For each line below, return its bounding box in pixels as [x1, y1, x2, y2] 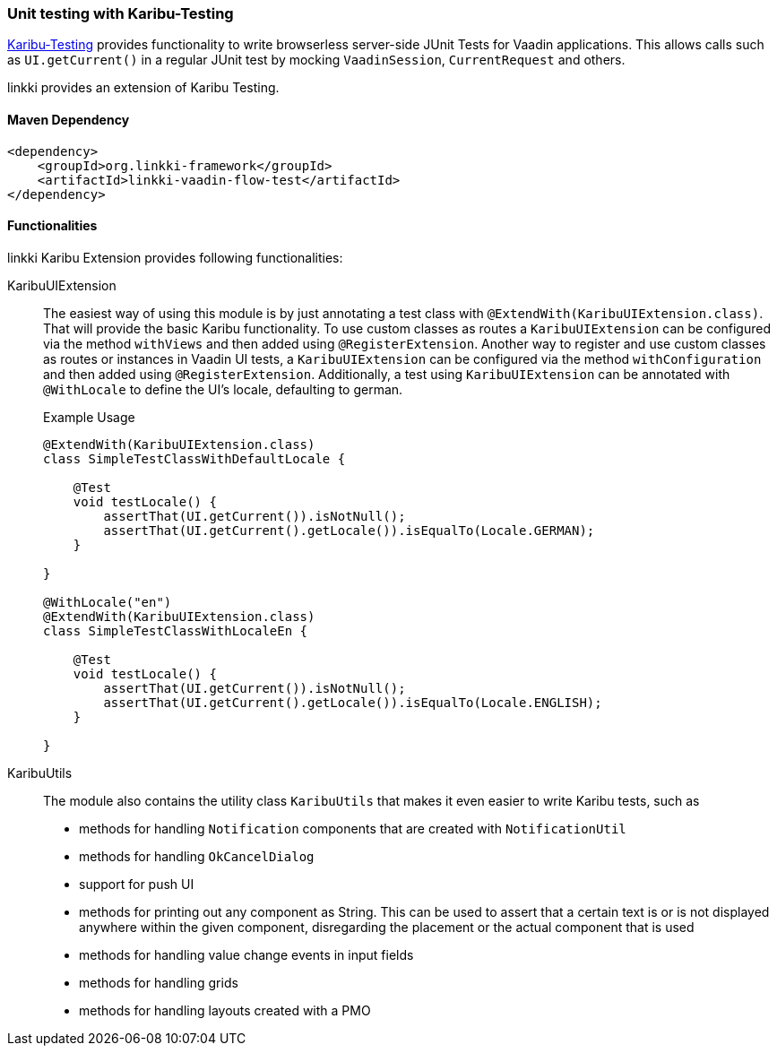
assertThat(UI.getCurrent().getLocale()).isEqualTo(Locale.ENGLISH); [103, 695, 602, 710]
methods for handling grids [79, 974, 238, 990]
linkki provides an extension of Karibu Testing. [7, 80, 280, 96]
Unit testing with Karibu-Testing [7, 4, 234, 22]
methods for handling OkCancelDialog [79, 848, 315, 864]
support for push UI [79, 876, 194, 892]
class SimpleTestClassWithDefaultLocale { [43, 451, 346, 466]
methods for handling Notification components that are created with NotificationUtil [79, 820, 626, 836]
